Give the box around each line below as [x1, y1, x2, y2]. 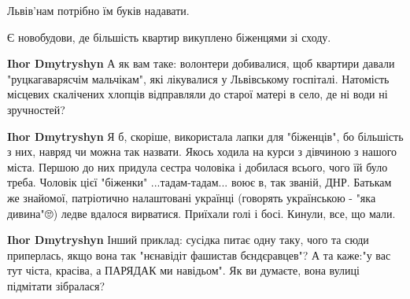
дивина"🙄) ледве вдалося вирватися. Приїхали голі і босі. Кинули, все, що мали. [7, 205, 396, 221]
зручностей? [7, 101, 65, 117]
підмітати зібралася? [7, 277, 105, 293]
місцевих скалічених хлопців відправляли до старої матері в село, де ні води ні [7, 86, 388, 102]
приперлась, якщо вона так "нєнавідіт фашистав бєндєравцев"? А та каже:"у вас [7, 246, 391, 263]
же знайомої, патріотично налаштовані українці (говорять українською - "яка [7, 189, 376, 205]
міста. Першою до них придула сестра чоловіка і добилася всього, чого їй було [7, 158, 388, 175]
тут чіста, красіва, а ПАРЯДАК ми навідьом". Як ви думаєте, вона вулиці [7, 262, 360, 279]
